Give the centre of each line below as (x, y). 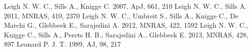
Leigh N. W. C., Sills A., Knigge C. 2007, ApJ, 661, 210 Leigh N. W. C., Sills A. (126, 6)
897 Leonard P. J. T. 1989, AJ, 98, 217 (63, 44)
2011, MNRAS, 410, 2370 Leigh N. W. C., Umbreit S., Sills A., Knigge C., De (121, 15)
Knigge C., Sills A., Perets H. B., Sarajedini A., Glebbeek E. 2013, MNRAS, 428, (126, 34)
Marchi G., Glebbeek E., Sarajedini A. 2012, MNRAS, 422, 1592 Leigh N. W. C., (126, 25)
